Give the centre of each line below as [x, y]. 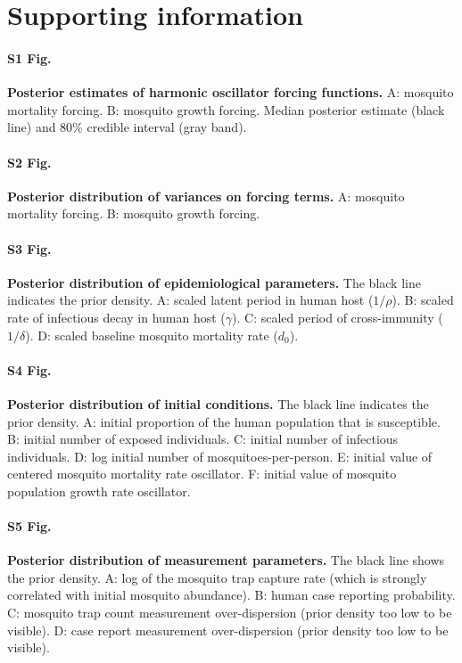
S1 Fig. [29, 57]
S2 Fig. [29, 162]
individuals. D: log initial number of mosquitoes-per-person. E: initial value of [220, 456]
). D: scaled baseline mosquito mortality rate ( [152, 335]
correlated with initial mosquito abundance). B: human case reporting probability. [231, 595]
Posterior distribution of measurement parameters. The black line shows [226, 560]
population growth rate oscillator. [99, 491]
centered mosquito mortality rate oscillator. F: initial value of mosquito [202, 474]
